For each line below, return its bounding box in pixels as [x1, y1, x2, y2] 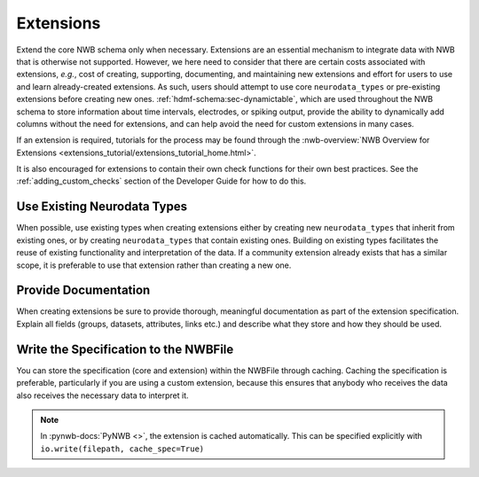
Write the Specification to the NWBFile [16, 341, 234, 356]
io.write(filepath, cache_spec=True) [40, 443, 205, 454]
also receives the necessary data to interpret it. [16, 390, 190, 401]
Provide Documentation [16, 283, 151, 298]
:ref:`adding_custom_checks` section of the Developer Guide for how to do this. [16, 176, 307, 186]
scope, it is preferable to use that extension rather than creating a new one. [16, 260, 292, 270]
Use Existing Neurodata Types [16, 199, 188, 215]
